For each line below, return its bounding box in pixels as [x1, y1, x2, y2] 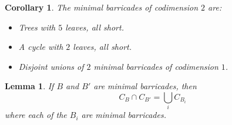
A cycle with [18, 40, 63, 53]
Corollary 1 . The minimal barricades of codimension [5, 1, 199, 13]
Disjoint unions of [18, 60, 84, 72]
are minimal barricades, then [93, 80, 197, 92]
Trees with [18, 21, 56, 33]
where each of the [5, 109, 67, 121]
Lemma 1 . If [5, 80, 54, 92]
